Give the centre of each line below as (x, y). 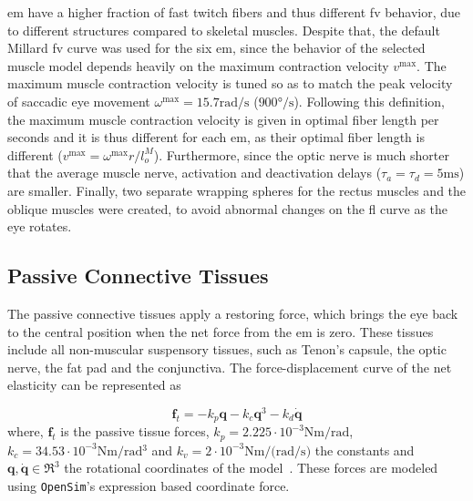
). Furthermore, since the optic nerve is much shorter (301, 154)
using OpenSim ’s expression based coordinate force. (149, 486)
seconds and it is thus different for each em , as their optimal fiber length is (216, 137)
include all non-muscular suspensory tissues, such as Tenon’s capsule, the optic (227, 349)
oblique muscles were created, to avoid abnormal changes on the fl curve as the (228, 208)
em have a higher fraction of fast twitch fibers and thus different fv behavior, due (234, 12)
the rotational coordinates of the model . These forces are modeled (251, 468)
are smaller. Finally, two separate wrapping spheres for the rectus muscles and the (237, 190)
